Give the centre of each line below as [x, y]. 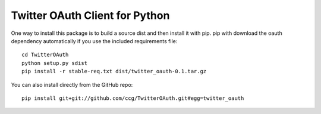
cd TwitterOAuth [45, 55]
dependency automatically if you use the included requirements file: [94, 41]
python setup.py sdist [55, 63]
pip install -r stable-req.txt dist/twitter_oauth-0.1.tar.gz [114, 71]
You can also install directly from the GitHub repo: [72, 84]
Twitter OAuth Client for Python [90, 15]
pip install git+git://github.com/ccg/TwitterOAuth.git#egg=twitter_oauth [133, 98]
